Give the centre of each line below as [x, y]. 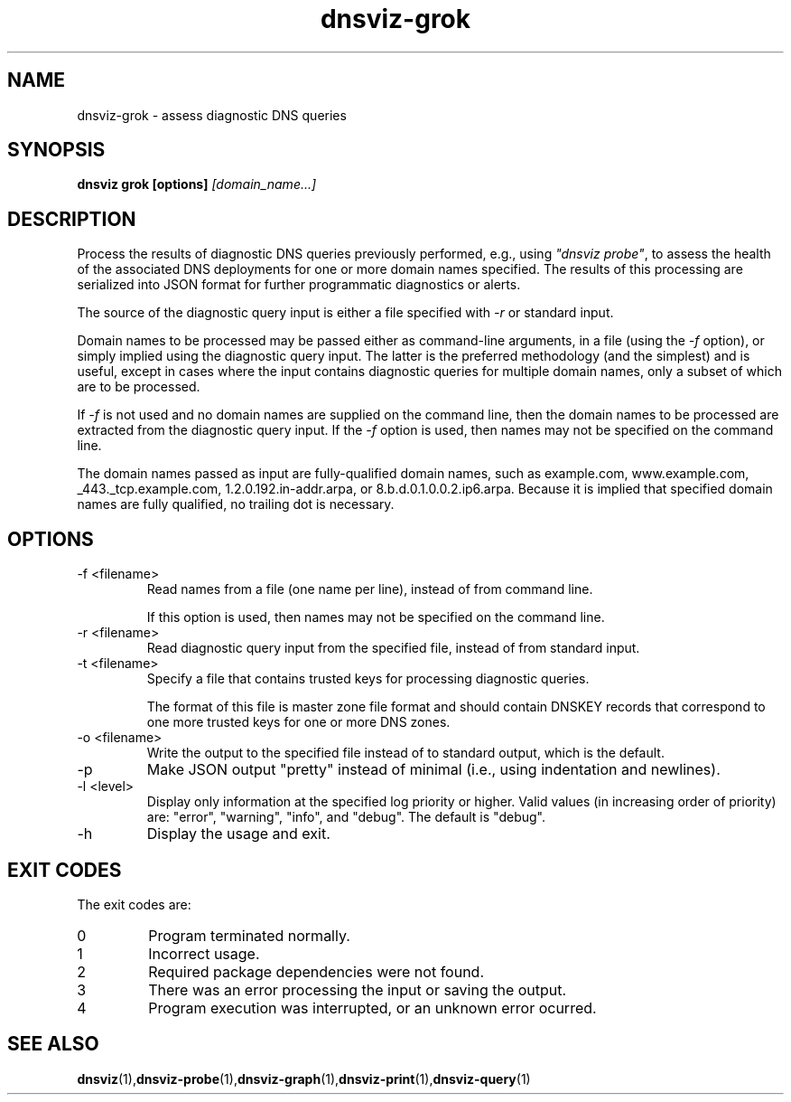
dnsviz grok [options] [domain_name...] [197, 184]
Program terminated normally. [249, 935]
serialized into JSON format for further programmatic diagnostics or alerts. [299, 285]
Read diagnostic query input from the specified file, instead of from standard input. [393, 648]
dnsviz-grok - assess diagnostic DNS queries [212, 115]
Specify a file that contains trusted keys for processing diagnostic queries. [368, 679]
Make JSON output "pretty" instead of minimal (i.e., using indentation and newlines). [433, 770]
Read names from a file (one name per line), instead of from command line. [370, 589]
